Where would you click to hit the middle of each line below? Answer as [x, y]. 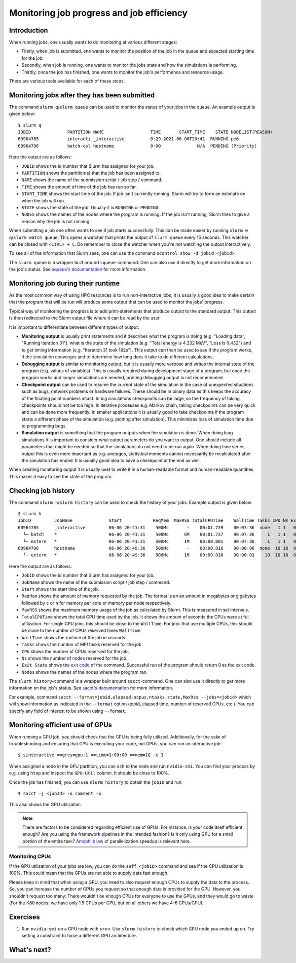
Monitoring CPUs [30, 856]
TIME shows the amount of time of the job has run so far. [79, 187]
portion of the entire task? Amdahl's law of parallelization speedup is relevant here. [107, 841]
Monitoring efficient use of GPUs [60, 725]
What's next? [30, 950]
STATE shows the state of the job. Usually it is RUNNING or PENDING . [91, 208]
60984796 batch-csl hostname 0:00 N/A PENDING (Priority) [138, 146]
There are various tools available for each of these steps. [67, 81]
